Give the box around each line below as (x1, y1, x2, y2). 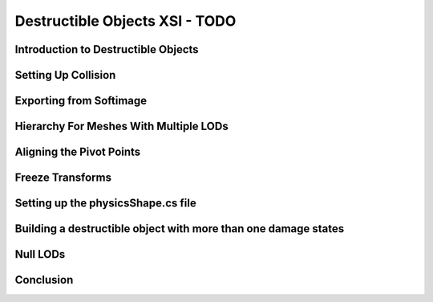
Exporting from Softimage (14, 94, 148, 108)
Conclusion (14, 273, 74, 287)
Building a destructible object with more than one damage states (14, 222, 345, 236)
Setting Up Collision (14, 68, 116, 82)
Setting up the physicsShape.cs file (14, 197, 196, 210)
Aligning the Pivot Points (14, 145, 141, 159)
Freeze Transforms (14, 171, 112, 185)
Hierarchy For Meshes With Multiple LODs (14, 120, 229, 133)
